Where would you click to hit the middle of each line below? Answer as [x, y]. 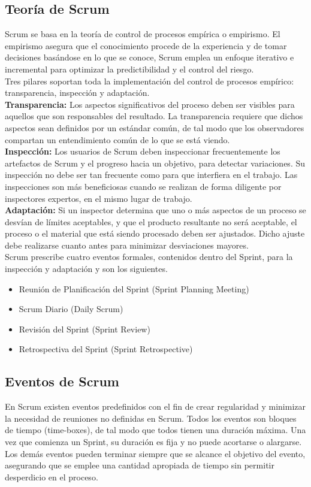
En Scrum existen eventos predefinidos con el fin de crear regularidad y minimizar [155, 406]
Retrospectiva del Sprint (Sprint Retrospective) [106, 349]
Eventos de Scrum [62, 381]
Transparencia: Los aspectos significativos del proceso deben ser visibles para [150, 104]
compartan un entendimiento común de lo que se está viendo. [117, 139]
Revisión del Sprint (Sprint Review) [84, 329]
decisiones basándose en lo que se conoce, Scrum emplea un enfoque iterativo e [150, 57]
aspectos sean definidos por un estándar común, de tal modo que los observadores [155, 127]
